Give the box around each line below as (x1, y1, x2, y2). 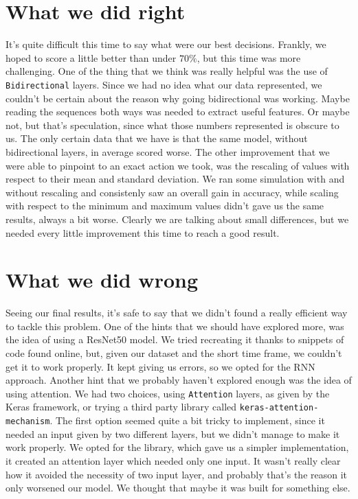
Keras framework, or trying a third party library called (5, 399, 237, 414)
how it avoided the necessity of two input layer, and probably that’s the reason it (5, 467, 348, 481)
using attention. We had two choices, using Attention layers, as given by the (5, 386, 330, 400)
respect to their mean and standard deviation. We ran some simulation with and (5, 172, 345, 186)
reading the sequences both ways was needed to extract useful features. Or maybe (5, 104, 350, 119)
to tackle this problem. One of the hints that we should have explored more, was (5, 318, 344, 333)
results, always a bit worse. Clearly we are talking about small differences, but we (5, 211, 349, 226)
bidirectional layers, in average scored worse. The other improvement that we (5, 144, 330, 159)
